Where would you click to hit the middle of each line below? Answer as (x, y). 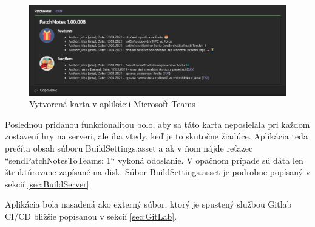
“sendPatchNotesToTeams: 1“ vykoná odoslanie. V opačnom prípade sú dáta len (154, 160)
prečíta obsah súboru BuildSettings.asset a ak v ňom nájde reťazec (129, 148)
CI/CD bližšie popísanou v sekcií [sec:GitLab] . (91, 216)
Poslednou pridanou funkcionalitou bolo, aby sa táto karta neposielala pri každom (157, 124)
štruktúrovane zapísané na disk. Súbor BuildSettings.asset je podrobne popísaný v (158, 172)
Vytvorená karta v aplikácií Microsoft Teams (112, 104)
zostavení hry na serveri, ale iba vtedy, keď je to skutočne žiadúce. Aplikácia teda (156, 136)
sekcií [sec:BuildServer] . (48, 183)
